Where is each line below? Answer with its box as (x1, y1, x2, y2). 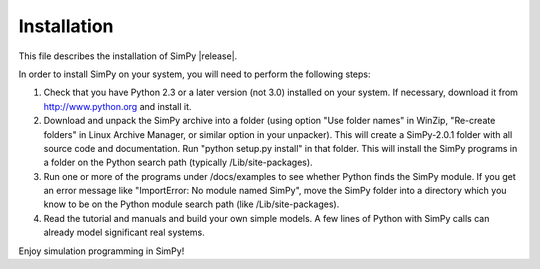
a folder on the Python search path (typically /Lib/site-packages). (43, 156, 314, 169)
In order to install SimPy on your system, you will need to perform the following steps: (18, 68, 371, 80)
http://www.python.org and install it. (43, 100, 192, 112)
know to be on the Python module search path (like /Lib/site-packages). (43, 198, 340, 210)
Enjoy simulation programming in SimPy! (18, 245, 185, 257)
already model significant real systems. (43, 226, 205, 239)
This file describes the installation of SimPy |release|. (18, 50, 238, 62)
